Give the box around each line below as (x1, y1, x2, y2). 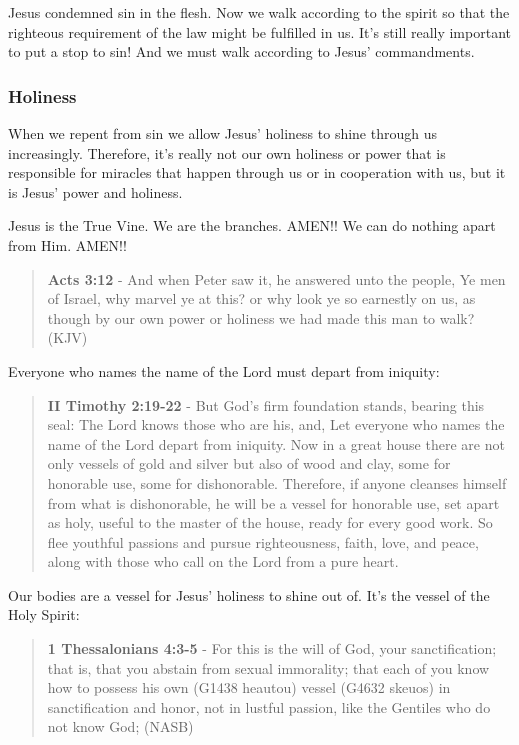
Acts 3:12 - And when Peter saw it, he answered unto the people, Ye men (47, 268, 506, 289)
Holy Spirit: (8, 604, 80, 625)
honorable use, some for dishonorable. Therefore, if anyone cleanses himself (47, 472, 507, 493)
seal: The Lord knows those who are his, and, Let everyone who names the (47, 414, 505, 435)
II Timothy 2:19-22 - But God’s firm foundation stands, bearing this (47, 394, 485, 415)
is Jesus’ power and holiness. (8, 181, 183, 202)
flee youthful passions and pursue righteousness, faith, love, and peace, (47, 531, 479, 552)
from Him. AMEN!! (8, 234, 127, 255)
